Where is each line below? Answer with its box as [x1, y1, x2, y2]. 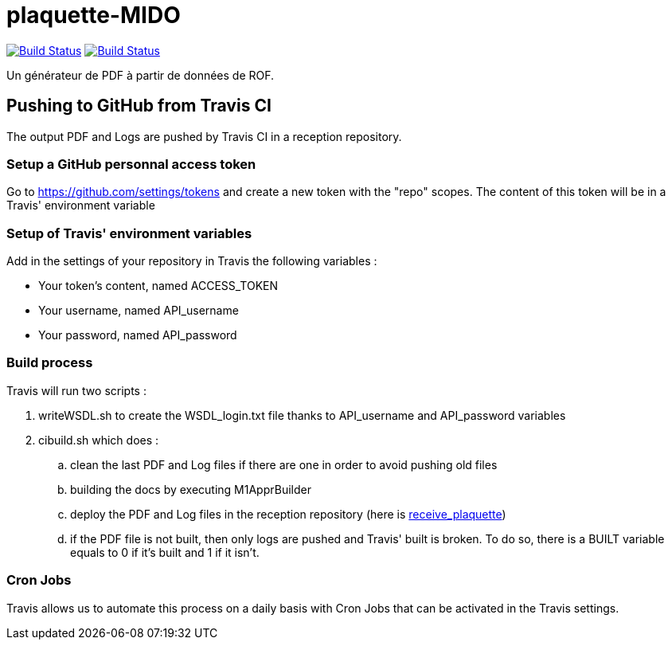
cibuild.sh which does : [38, 433, 159, 447]
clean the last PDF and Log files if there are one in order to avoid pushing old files [70, 457, 498, 472]
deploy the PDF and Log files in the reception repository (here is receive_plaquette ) [70, 507, 506, 521]
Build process [6, 354, 93, 371]
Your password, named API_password [38, 328, 237, 343]
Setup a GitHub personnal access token [6, 155, 256, 172]
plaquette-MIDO [6, 2, 181, 29]
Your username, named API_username [38, 303, 239, 318]
